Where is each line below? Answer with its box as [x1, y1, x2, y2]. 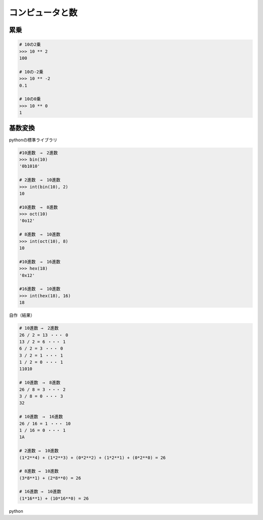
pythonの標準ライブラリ [9, 137, 57, 143]
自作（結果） [9, 312, 35, 318]
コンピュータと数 [9, 7, 78, 18]
